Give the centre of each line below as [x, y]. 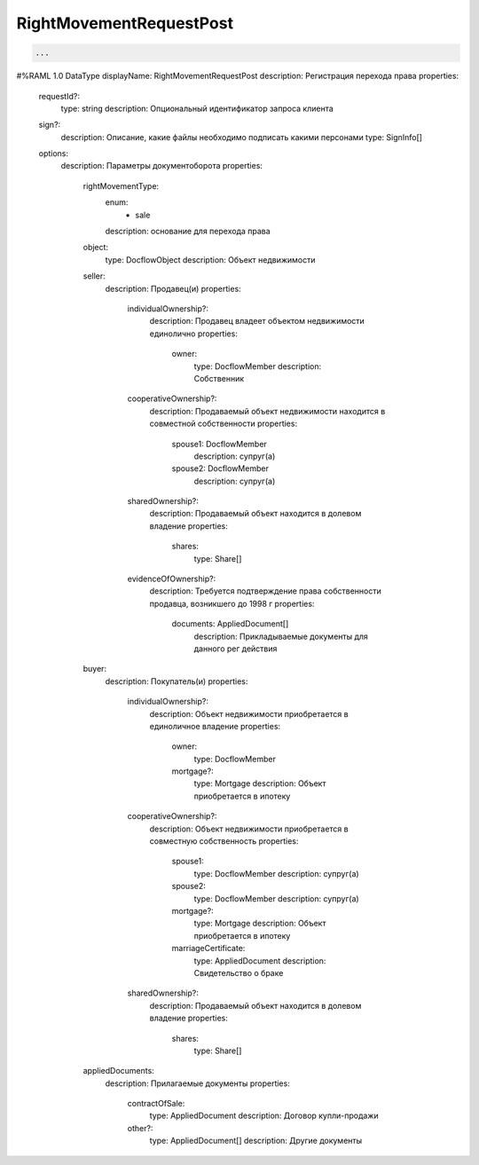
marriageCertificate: [208, 949]
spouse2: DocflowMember [220, 468]
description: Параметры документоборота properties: [162, 166]
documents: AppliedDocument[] [230, 624]
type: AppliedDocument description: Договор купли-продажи [264, 1116]
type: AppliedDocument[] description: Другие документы [256, 1141]
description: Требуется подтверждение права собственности [265, 591]
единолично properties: [194, 334]
